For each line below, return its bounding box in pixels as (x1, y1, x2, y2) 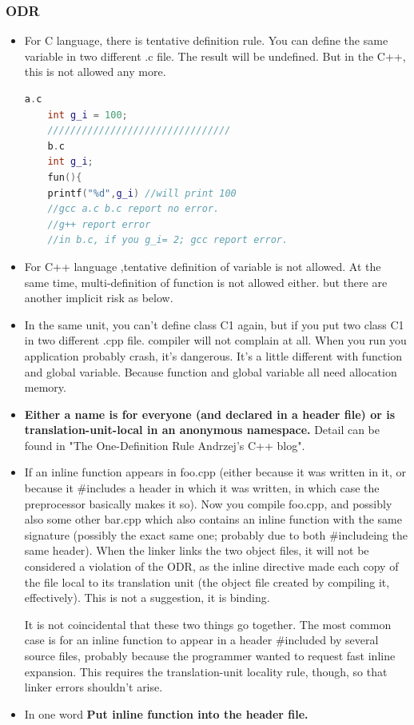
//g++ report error (47, 218, 151, 230)
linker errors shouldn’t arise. (24, 679, 163, 695)
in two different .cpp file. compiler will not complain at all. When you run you (24, 332, 407, 349)
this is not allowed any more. (24, 63, 166, 80)
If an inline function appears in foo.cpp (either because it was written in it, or (24, 464, 406, 480)
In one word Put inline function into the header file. (24, 705, 309, 722)
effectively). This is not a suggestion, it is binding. (24, 589, 270, 606)
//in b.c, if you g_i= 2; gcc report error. (47, 234, 289, 246)
